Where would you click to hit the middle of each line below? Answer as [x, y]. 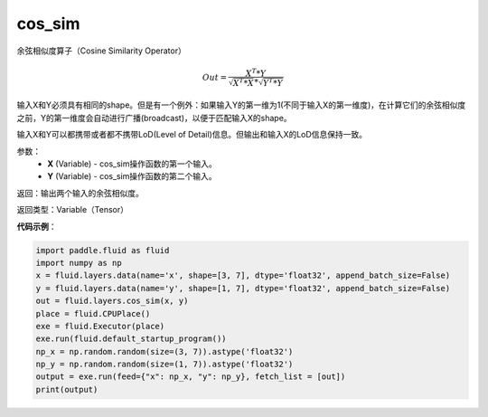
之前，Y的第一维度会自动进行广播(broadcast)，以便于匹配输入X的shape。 [155, 118]
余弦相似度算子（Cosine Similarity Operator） [102, 51]
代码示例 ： [37, 226]
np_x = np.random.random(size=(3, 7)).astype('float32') [164, 351]
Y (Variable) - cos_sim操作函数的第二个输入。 [132, 176]
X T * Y [256, 72]
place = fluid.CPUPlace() [93, 313]
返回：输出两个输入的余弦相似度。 [80, 193]
